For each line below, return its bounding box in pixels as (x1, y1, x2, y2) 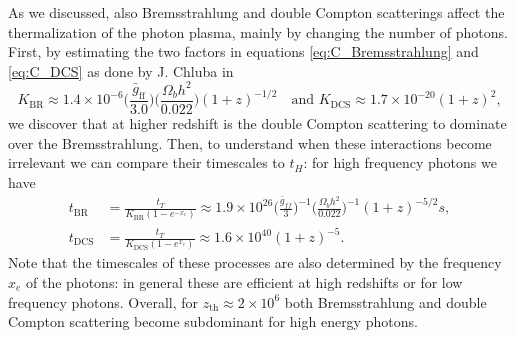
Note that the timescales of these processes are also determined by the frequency (8, 252, 502, 273)
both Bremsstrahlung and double (284, 291, 487, 312)
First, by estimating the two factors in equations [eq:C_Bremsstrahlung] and (8, 41, 479, 62)
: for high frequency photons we (303, 152, 497, 173)
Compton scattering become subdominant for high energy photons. (8, 311, 418, 332)
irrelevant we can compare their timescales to (8, 152, 285, 173)
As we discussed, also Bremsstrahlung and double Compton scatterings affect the (8, 2, 505, 22)
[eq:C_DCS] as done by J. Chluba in (8, 60, 234, 81)
